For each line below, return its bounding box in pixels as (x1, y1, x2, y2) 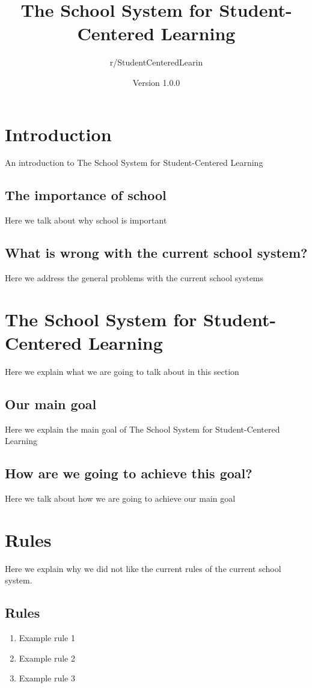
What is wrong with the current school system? (5, 243, 308, 262)
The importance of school (5, 186, 167, 204)
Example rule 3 (19, 672, 75, 684)
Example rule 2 (19, 651, 75, 664)
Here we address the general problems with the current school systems (5, 272, 264, 284)
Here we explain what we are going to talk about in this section (5, 365, 239, 377)
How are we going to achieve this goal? (5, 464, 252, 483)
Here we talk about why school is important (5, 214, 167, 227)
